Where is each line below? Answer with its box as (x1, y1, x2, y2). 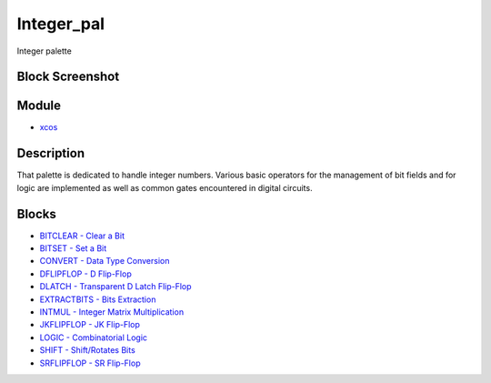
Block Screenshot (16, 69, 120, 85)
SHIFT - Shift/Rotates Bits (39, 345, 135, 356)
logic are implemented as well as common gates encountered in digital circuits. (16, 182, 313, 193)
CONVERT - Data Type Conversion (39, 256, 170, 267)
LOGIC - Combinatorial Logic (39, 332, 148, 343)
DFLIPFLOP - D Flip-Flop (39, 268, 132, 279)
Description (16, 146, 85, 161)
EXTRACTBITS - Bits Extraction (39, 294, 156, 305)
